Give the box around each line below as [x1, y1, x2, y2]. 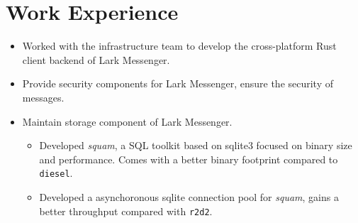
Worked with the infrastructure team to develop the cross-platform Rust [22, 38, 337, 53]
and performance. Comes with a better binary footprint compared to [39, 151, 338, 166]
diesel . [39, 165, 73, 180]
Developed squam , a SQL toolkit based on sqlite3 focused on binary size [39, 138, 352, 153]
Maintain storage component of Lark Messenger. [22, 114, 233, 129]
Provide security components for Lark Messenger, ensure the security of [22, 76, 334, 91]
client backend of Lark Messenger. [22, 52, 170, 67]
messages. [22, 89, 65, 104]
